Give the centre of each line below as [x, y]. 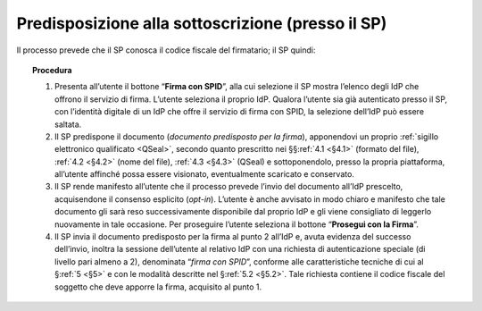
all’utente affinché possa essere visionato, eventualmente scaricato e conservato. [204, 174]
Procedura [52, 70]
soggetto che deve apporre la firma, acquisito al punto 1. [158, 287]
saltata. [68, 124]
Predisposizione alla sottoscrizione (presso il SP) [202, 23]
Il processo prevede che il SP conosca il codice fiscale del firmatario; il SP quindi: [166, 50]
